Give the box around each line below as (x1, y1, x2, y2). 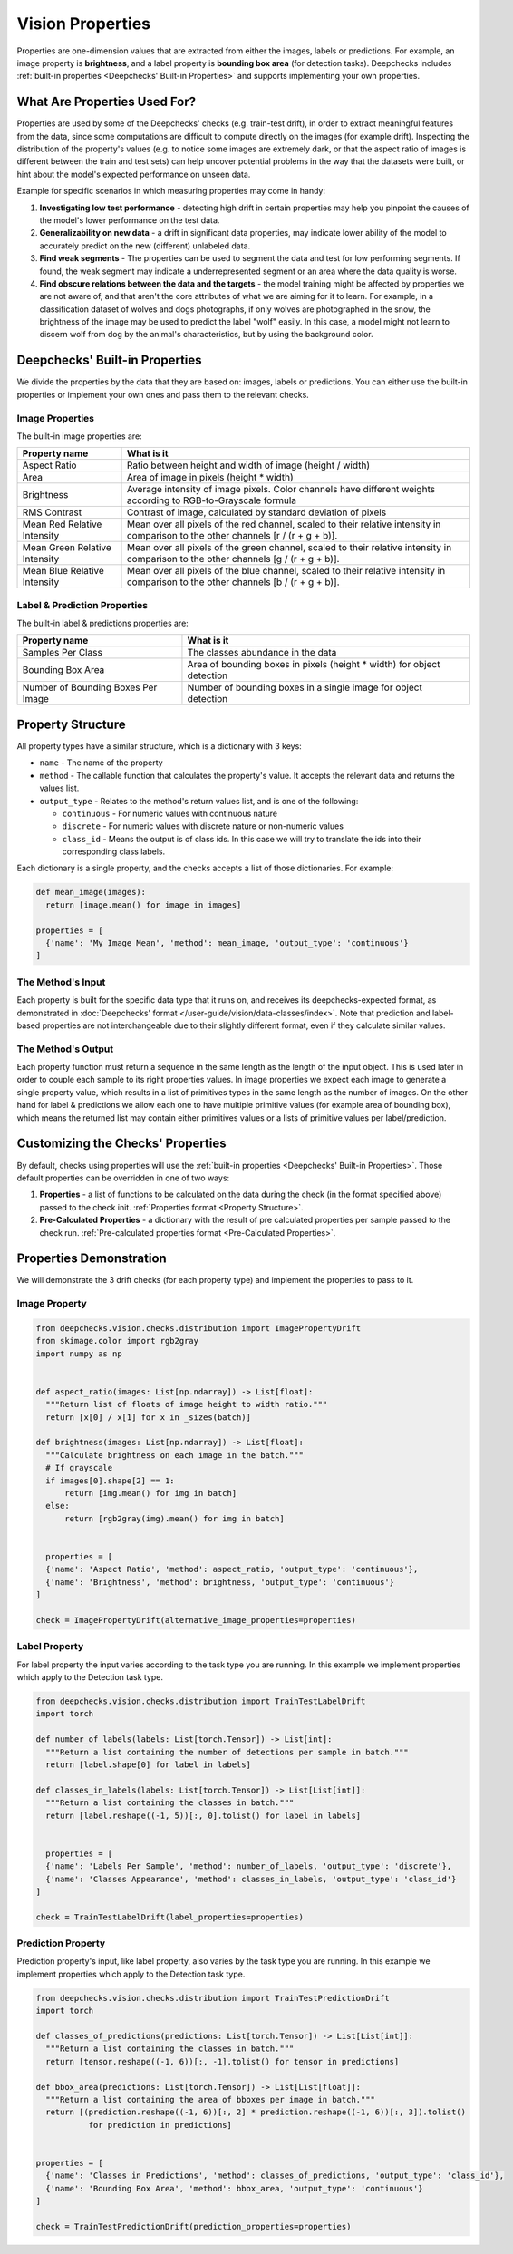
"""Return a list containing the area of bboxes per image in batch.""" (45, 2094, 376, 2104)
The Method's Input (16, 976, 106, 988)
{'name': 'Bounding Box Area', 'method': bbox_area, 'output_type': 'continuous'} (45, 2183, 423, 2193)
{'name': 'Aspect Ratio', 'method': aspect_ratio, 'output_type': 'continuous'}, (45, 1564, 419, 1575)
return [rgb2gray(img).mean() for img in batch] (64, 1513, 285, 1523)
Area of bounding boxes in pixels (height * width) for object (187, 658, 440, 671)
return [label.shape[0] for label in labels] (45, 1760, 251, 1770)
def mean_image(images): (35, 887, 147, 898)
